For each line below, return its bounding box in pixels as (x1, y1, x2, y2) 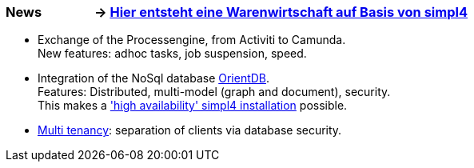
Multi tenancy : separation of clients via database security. (38, 123, 342, 138)
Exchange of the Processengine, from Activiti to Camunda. (38, 33, 346, 47)
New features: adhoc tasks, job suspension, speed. (38, 46, 307, 61)
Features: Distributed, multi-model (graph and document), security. (38, 85, 391, 99)
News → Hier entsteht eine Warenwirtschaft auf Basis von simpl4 (6, 4, 468, 20)
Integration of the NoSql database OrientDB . (38, 71, 270, 86)
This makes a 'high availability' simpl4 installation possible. (38, 98, 348, 113)
